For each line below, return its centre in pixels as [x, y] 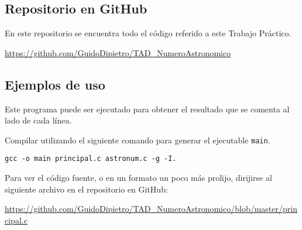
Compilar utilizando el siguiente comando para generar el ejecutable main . [138, 140]
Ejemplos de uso [55, 84]
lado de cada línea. [38, 120]
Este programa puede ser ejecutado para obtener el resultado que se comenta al [147, 109]
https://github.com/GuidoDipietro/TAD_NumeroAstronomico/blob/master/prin [151, 209]
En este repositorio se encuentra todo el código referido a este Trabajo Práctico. [148, 33]
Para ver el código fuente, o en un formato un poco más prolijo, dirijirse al [138, 178]
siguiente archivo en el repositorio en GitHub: [86, 189]
